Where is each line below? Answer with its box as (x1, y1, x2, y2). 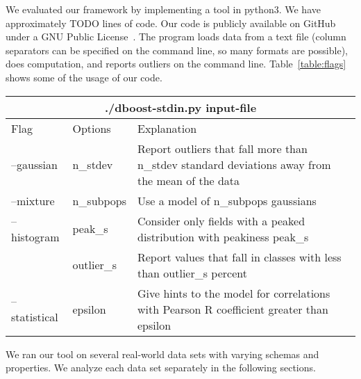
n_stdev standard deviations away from (137, 156, 331, 172)
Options (72, 120, 111, 136)
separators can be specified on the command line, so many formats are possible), (6, 42, 348, 57)
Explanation (137, 120, 197, 136)
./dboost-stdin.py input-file (104, 99, 257, 115)
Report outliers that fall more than (137, 140, 308, 156)
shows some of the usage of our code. (6, 70, 162, 84)
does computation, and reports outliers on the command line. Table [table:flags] (6, 56, 346, 71)
